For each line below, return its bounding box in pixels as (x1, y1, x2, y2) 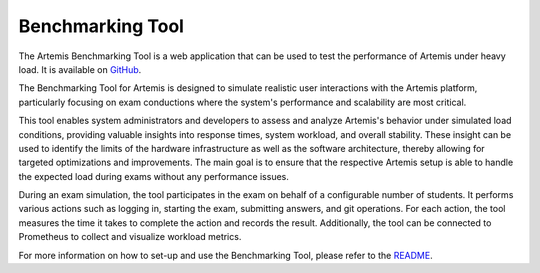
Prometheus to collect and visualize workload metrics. (18, 231, 242, 243)
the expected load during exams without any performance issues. (18, 170, 290, 182)
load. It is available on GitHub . (18, 63, 142, 75)
